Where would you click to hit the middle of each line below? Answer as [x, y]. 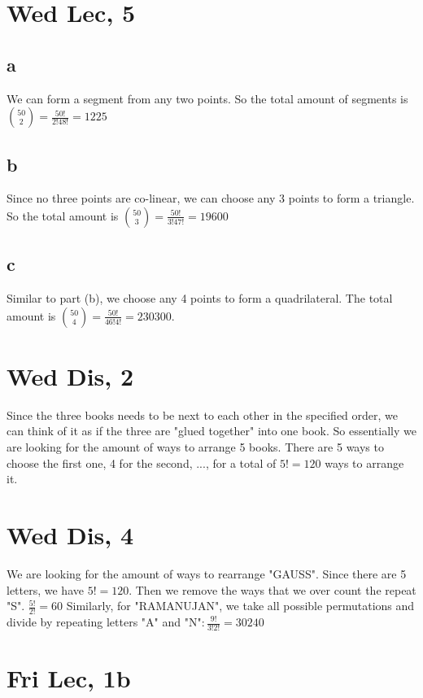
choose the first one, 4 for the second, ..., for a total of [142, 462]
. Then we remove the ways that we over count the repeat [273, 589]
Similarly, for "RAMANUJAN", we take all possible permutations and [240, 606]
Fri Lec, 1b [69, 678]
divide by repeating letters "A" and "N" [104, 622]
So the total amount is [63, 215]
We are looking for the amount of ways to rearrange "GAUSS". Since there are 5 [207, 573]
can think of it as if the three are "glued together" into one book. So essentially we [211, 431]
